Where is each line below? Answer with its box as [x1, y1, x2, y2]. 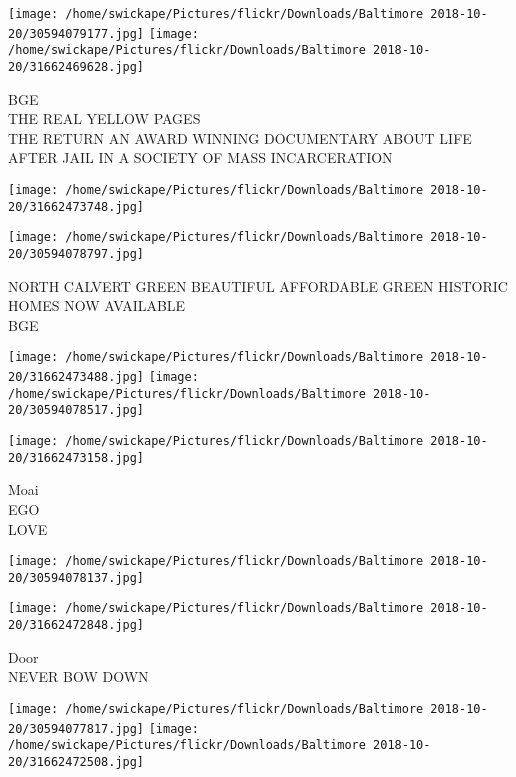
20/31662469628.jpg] [8, 59, 145, 74]
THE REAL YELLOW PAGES [8, 108, 201, 129]
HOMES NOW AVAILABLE [8, 295, 186, 316]
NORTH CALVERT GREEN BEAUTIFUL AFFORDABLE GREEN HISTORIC [8, 275, 508, 296]
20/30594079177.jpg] [8, 26, 145, 41]
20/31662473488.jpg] [8, 370, 145, 385]
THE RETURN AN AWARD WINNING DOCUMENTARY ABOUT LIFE [8, 127, 472, 148]
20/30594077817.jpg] [8, 721, 145, 736]
